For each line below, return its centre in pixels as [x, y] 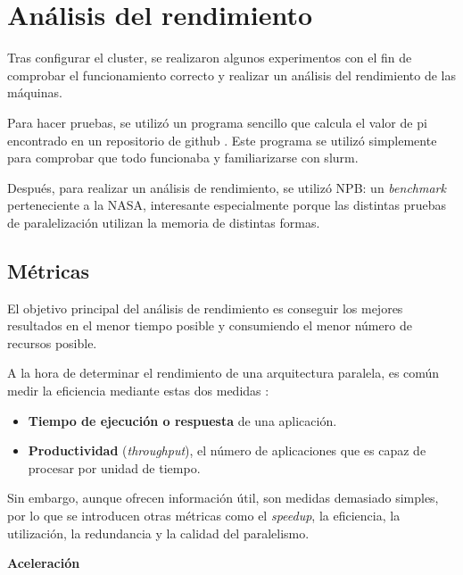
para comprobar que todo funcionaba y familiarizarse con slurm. [183, 158]
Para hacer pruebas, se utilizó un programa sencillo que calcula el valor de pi [217, 122]
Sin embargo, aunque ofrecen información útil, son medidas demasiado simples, [223, 498]
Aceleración [44, 563]
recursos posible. [52, 342]
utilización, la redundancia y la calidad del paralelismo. [158, 533]
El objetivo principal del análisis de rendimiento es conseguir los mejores [205, 308]
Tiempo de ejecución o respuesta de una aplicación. [182, 420]
